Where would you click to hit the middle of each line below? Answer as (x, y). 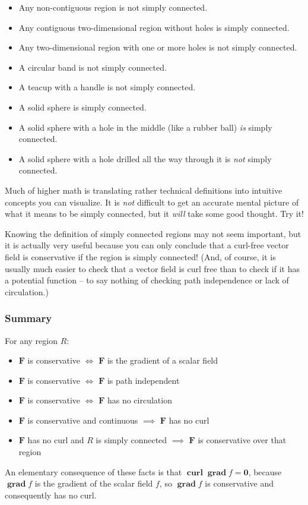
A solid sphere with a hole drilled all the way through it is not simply (145, 158)
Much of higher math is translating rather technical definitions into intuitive (144, 190)
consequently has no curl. (51, 495)
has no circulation (139, 400)
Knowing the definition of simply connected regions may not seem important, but (153, 233)
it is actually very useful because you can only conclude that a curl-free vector (147, 245)
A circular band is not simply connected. (93, 67)
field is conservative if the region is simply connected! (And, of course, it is (140, 256)
